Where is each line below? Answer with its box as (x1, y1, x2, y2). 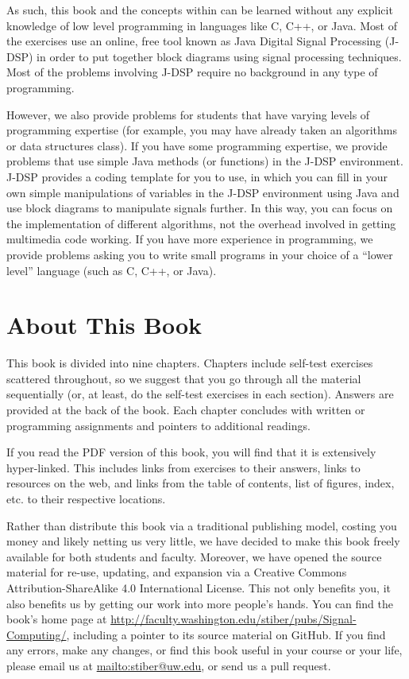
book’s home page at (6, 611, 107, 627)
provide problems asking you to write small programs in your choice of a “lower (6, 246, 393, 262)
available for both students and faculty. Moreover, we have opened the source (6, 548, 382, 565)
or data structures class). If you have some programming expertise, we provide (6, 137, 388, 153)
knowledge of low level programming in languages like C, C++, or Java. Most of (6, 17, 397, 33)
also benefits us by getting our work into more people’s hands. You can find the (6, 595, 394, 611)
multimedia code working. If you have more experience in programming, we (6, 231, 373, 247)
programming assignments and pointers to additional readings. (6, 417, 311, 433)
